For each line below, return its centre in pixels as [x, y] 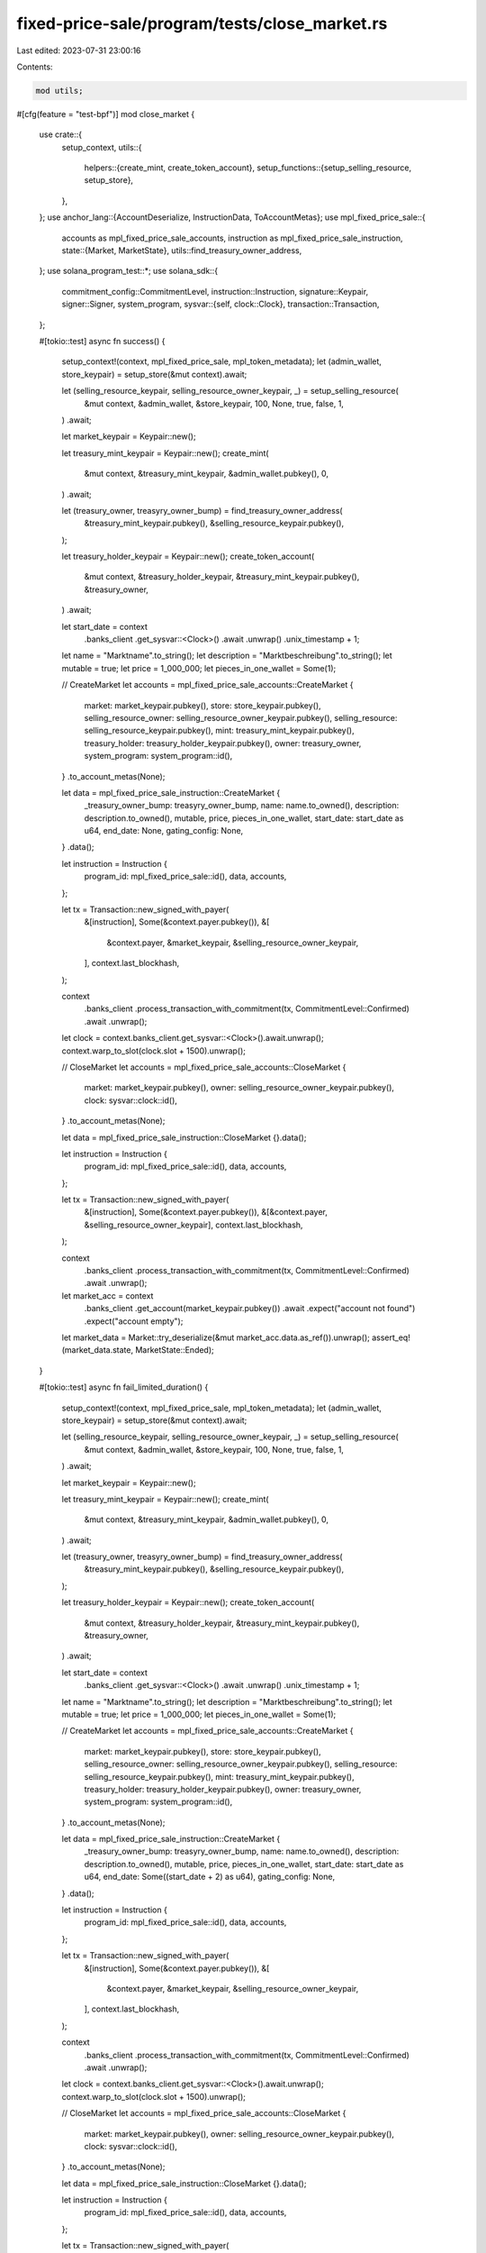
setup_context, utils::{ [102, 147]
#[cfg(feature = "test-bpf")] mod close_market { [106, 114]
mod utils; [59, 91]
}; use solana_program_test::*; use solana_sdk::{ [129, 271]
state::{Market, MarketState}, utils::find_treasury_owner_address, [182, 251]
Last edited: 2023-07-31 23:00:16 [79, 50]
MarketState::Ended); [175, 1350]
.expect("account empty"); [134, 1321]
